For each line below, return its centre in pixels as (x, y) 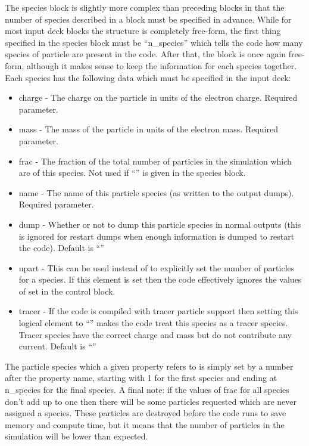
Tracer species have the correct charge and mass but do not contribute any (155, 334)
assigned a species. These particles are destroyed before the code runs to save (146, 413)
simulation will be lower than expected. (77, 436)
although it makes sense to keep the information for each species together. (162, 65)
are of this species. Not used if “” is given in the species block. (132, 173)
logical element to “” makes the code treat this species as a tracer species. (153, 323)
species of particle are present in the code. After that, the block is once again (146, 54)
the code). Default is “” (61, 248)
